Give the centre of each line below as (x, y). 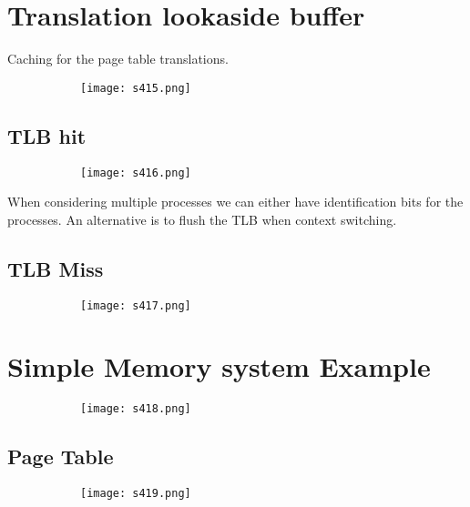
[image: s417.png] (136, 305)
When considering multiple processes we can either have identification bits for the (235, 202)
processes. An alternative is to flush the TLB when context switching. (202, 219)
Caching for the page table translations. (118, 59)
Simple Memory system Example (219, 366)
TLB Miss (56, 268)
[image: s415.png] (136, 88)
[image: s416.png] (136, 172)
